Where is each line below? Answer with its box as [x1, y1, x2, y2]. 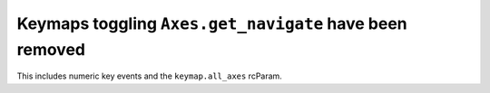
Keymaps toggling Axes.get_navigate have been [16, 14, 407, 33]
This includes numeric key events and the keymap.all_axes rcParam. [16, 70, 283, 81]
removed [16, 39, 86, 60]
